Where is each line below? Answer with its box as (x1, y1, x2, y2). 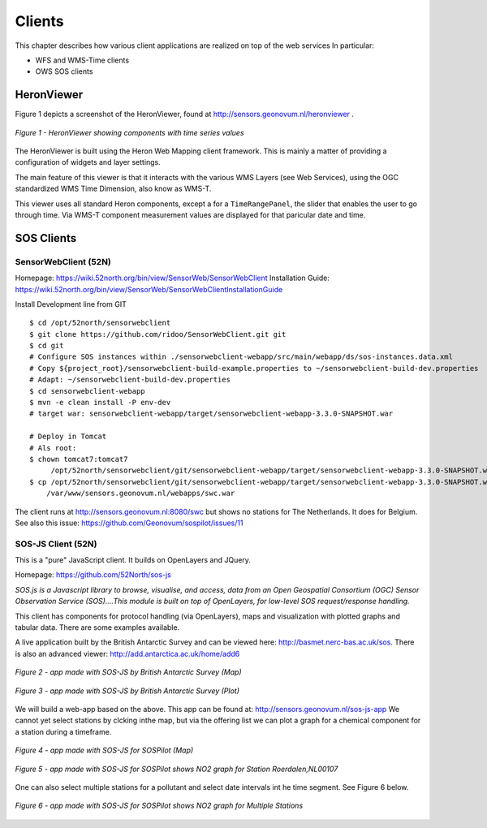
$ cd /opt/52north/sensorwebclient (29, 318, 171, 328)
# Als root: (29, 443, 77, 452)
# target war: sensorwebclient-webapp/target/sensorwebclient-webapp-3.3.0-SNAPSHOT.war (29, 409, 394, 418)
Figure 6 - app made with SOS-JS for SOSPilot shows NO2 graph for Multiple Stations (15, 800, 304, 811)
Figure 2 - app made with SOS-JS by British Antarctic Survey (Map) (15, 667, 243, 677)
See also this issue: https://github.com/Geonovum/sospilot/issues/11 (15, 518, 243, 528)
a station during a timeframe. (15, 727, 112, 736)
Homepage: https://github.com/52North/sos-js (15, 570, 172, 580)
